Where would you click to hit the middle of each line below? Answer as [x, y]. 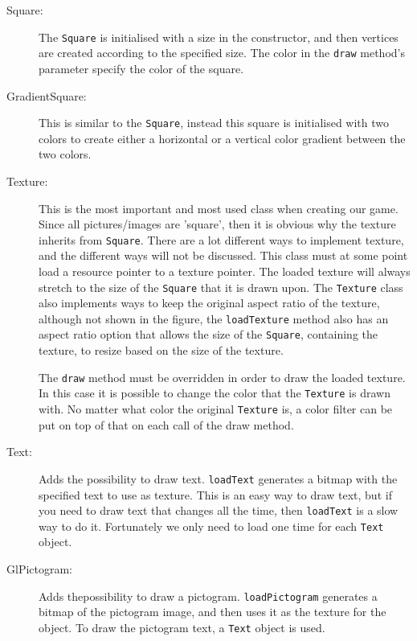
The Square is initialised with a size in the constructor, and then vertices [219, 37]
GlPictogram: [40, 569]
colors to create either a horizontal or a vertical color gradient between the [222, 138]
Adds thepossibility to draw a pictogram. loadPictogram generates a [208, 596]
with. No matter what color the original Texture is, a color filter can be [216, 409]
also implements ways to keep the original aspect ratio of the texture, [209, 303]
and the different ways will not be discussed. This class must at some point [223, 255]
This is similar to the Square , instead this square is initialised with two [214, 123]
